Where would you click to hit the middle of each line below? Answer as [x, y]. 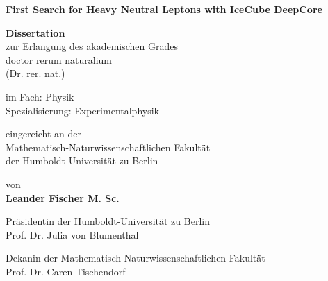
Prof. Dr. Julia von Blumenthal [72, 234]
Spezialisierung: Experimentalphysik [82, 110]
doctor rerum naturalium [59, 59]
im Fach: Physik [40, 96]
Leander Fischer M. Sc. [63, 197]
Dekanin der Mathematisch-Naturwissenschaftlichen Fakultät [136, 258]
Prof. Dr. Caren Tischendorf [66, 271]
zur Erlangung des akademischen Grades [92, 46]
